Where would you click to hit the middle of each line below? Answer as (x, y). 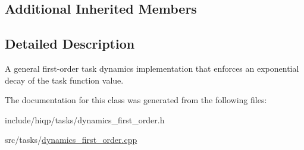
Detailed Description (70, 44)
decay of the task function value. (64, 80)
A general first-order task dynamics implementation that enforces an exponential (152, 68)
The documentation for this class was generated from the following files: (136, 100)
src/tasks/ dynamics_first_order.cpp (71, 140)
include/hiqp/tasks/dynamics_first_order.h (85, 119)
